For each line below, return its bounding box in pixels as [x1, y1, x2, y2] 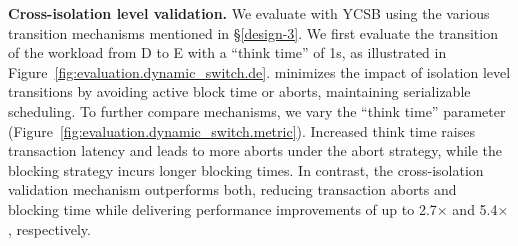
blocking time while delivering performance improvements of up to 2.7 [8, 198, 437, 219]
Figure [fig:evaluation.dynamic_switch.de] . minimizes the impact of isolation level [8, 61, 511, 82]
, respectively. [8, 218, 91, 239]
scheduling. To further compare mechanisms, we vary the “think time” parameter [8, 100, 506, 121]
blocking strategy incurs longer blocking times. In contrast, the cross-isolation [8, 159, 484, 180]
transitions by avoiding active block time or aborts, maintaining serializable [8, 81, 471, 102]
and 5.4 [452, 198, 498, 219]
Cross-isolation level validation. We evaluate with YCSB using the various [8, 3, 490, 23]
